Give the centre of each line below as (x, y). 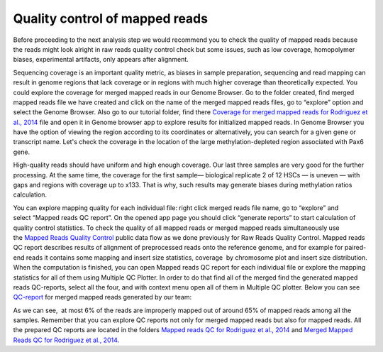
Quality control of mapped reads (111, 18)
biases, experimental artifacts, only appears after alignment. (101, 60)
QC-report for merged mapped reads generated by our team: (102, 297)
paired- (355, 248)
